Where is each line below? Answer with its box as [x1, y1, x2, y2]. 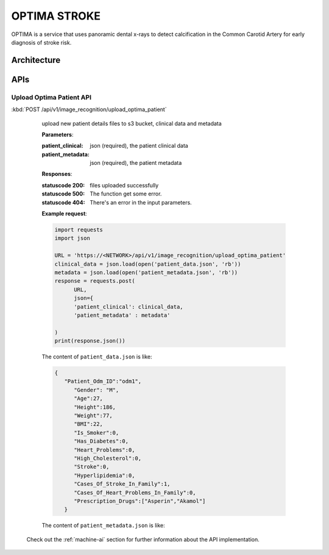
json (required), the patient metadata [90, 159, 182, 167]
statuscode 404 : [41, 198, 85, 206]
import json [54, 235, 91, 242]
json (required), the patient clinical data [90, 142, 188, 150]
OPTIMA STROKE [11, 9, 101, 23]
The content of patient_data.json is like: [41, 353, 152, 360]
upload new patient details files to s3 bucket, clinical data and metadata [41, 120, 222, 127]
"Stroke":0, [74, 463, 110, 470]
